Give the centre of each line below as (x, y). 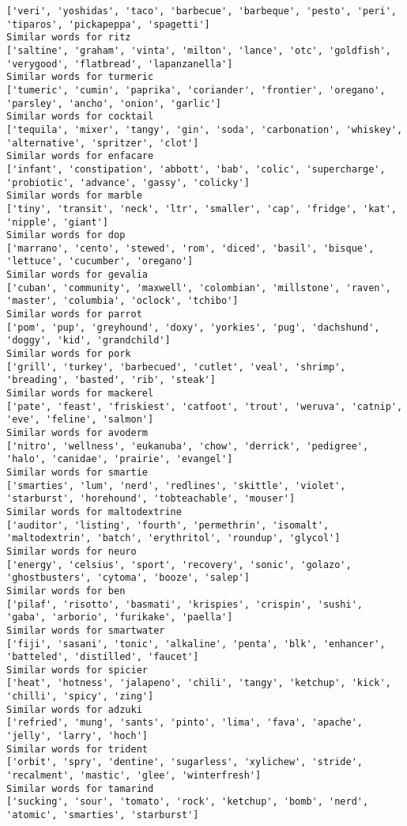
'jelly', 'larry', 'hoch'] (77, 736)
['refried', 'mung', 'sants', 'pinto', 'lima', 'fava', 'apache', (185, 723)
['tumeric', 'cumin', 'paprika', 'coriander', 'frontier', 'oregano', (196, 90)
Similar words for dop (66, 235)
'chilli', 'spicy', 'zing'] (80, 697)
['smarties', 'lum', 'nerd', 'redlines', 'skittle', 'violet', (176, 485)
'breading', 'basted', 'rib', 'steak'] (111, 380)
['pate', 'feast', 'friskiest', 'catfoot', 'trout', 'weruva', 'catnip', (205, 406)
